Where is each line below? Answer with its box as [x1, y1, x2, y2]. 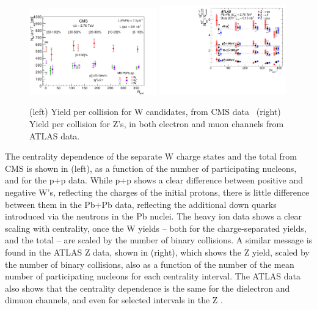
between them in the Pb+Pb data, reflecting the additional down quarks [5, 197, 277, 210]
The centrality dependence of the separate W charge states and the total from [5, 150, 297, 163]
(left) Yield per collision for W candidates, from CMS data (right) [29, 105, 281, 118]
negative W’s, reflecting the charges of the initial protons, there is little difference [5, 185, 310, 198]
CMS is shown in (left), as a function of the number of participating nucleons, [5, 161, 297, 174]
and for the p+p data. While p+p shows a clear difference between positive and [5, 174, 304, 186]
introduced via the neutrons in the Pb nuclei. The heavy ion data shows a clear [5, 210, 302, 223]
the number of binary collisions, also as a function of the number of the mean [5, 257, 294, 270]
